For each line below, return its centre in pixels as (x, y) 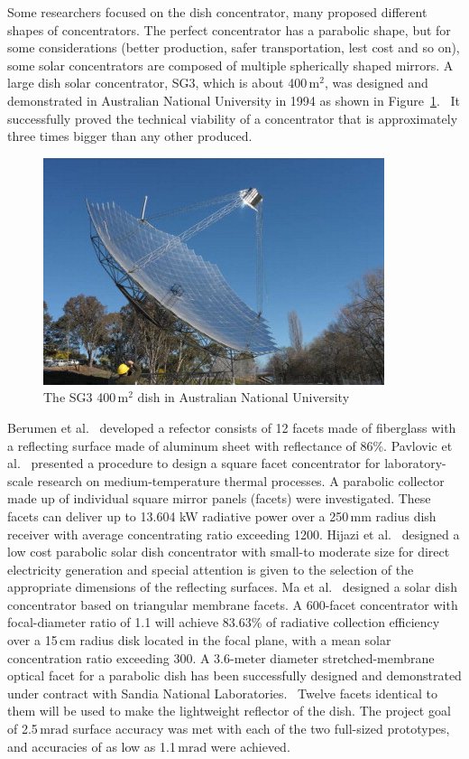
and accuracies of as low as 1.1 (92, 746)
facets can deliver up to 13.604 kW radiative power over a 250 (178, 515)
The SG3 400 (80, 397)
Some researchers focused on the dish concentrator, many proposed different (217, 12)
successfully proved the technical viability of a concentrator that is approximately (233, 118)
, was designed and (376, 83)
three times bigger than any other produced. (130, 136)
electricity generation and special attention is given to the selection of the (211, 569)
